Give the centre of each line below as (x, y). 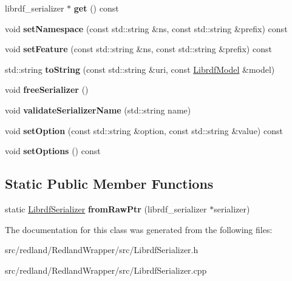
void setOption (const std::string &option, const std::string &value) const (144, 130)
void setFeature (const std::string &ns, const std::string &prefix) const (138, 49)
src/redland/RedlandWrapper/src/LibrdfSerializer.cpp (106, 270)
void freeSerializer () (47, 90)
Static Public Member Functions (109, 184)
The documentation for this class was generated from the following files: (139, 229)
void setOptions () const (53, 151)
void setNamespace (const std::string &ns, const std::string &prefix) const (146, 28)
